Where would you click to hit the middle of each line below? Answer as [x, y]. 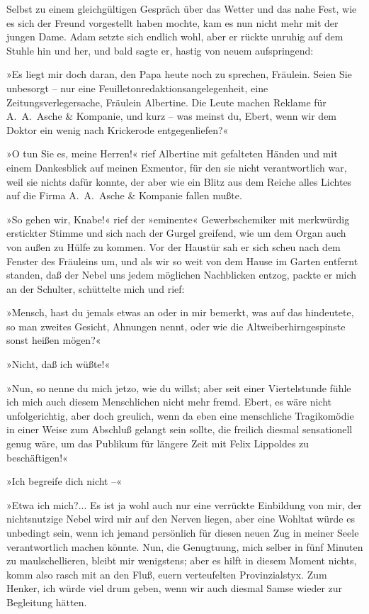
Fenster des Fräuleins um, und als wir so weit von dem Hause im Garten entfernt [182, 261]
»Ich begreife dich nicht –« [64, 481]
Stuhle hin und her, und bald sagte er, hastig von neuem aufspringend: [160, 50]
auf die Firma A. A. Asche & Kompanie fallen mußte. [124, 195]
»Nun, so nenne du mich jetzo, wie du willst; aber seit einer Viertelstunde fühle [179, 387]
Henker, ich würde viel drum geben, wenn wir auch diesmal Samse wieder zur [175, 588]
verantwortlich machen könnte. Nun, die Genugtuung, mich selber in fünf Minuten [185, 546]
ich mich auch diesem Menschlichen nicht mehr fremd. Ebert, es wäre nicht [169, 402]
